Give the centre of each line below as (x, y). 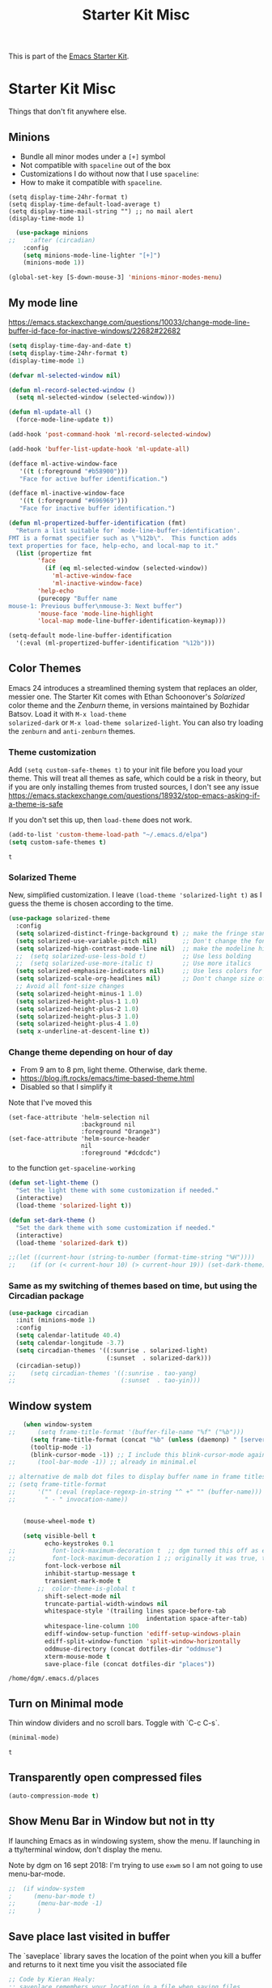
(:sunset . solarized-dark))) (159, 1358)
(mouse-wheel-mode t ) (59, 1521)
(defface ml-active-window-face (63, 464)
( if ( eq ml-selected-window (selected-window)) (126, 568)
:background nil (108, 1125)
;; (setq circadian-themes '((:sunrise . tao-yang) (103, 1373)
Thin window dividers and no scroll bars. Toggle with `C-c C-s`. (114, 1723)
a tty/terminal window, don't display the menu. (85, 1849)
